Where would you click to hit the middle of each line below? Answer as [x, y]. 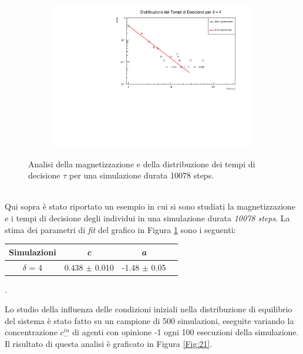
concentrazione [31, 332]
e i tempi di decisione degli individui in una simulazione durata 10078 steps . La [147, 218]
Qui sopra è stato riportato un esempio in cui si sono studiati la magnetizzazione [150, 206]
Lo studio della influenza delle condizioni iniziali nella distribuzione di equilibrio [149, 309]
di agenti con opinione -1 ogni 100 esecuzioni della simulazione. [186, 332]
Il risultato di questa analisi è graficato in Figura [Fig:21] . [109, 344]
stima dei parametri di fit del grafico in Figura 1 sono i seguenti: [120, 229]
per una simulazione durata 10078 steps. [142, 175]
